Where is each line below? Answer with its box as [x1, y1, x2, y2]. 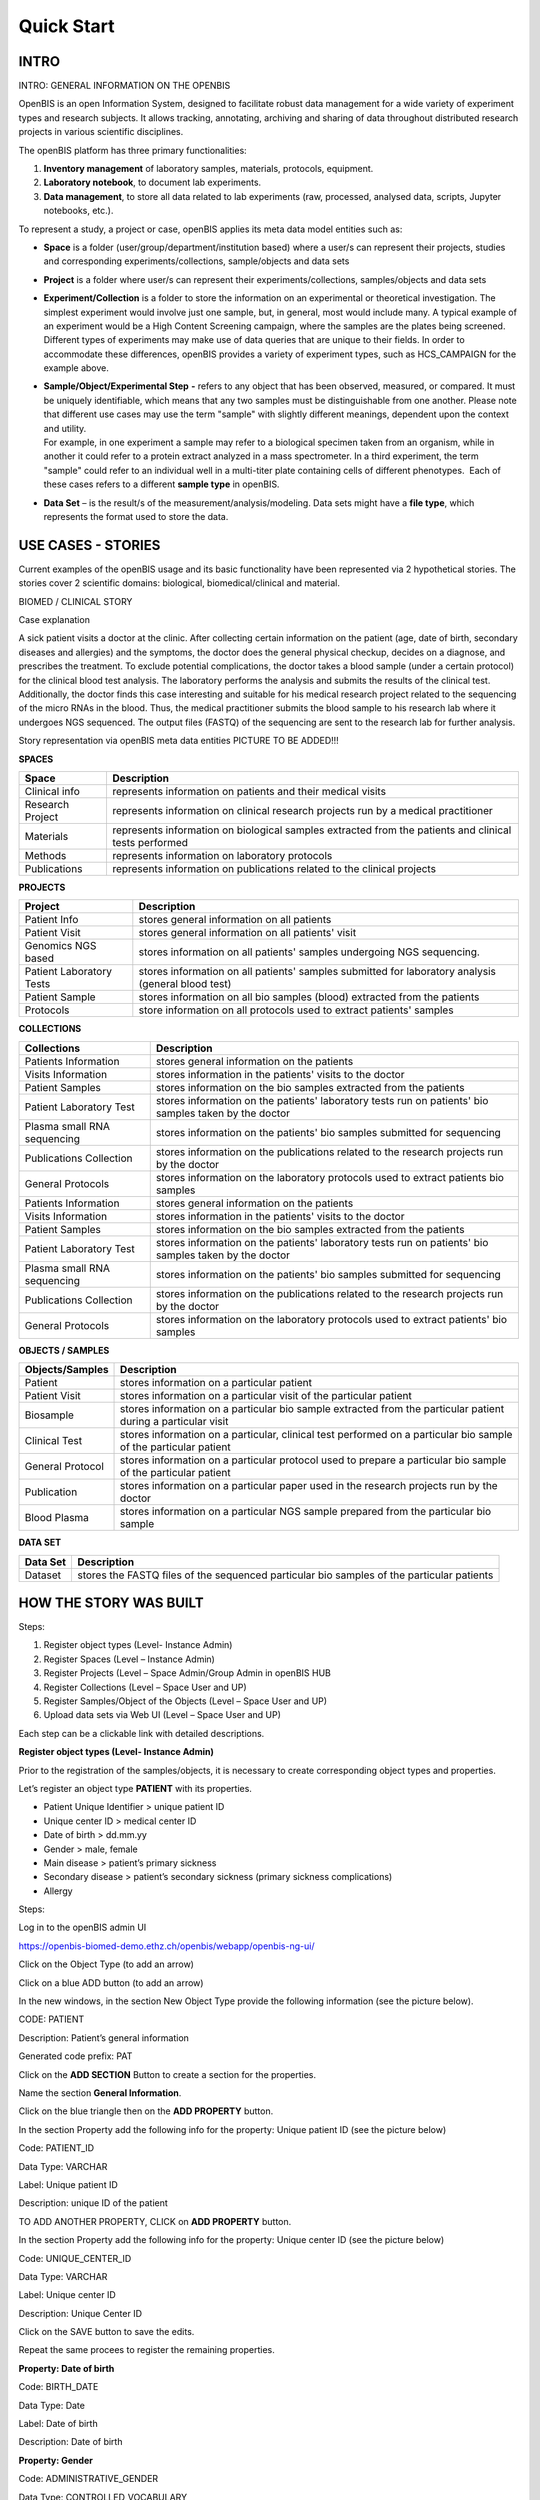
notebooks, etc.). [43, 205, 114, 217]
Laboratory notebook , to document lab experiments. [43, 176, 262, 189]
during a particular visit [120, 1415, 229, 1429]
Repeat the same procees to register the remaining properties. [18, 2344, 275, 2356]
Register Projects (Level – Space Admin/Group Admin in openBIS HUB [43, 1667, 332, 1679]
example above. [43, 362, 110, 374]
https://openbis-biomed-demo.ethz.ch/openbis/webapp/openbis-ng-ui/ [18, 1940, 315, 1952]
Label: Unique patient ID [18, 2178, 119, 2190]
